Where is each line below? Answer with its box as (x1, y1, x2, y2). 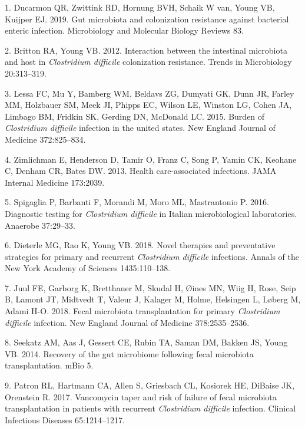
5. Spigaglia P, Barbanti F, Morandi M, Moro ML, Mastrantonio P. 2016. (5, 196, 269, 208)
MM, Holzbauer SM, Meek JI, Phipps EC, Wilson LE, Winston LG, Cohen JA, (5, 98, 292, 111)
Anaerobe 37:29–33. (5, 219, 75, 231)
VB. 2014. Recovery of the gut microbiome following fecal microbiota (5, 347, 254, 360)
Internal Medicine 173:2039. (5, 176, 105, 188)
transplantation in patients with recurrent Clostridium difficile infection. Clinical (5, 402, 296, 414)
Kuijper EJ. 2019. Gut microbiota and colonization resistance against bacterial (5, 12, 289, 25)
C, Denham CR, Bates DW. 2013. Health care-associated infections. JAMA (5, 164, 277, 177)
